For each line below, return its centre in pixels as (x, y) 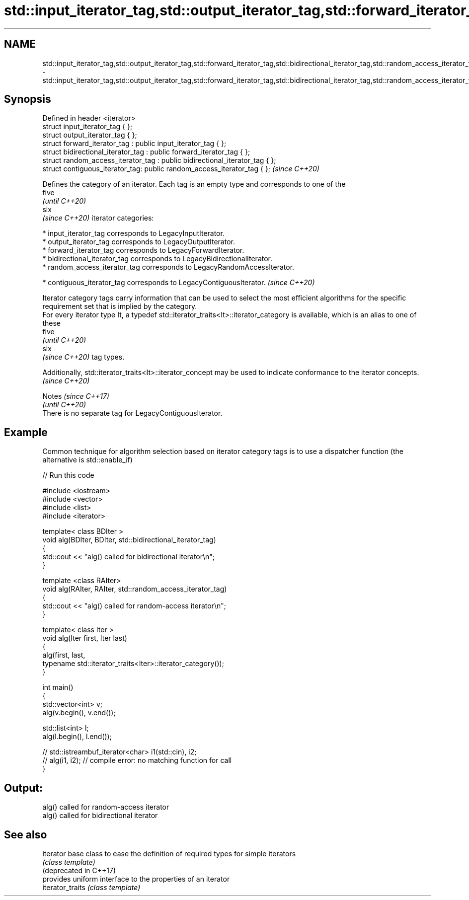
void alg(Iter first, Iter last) (85, 638)
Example (26, 432)
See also (26, 834)
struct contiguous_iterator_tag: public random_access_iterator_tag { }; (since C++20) (181, 169)
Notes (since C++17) (76, 396)
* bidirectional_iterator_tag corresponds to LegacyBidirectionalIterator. (157, 259)
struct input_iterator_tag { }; (87, 127)
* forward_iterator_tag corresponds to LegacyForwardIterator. (143, 250)
